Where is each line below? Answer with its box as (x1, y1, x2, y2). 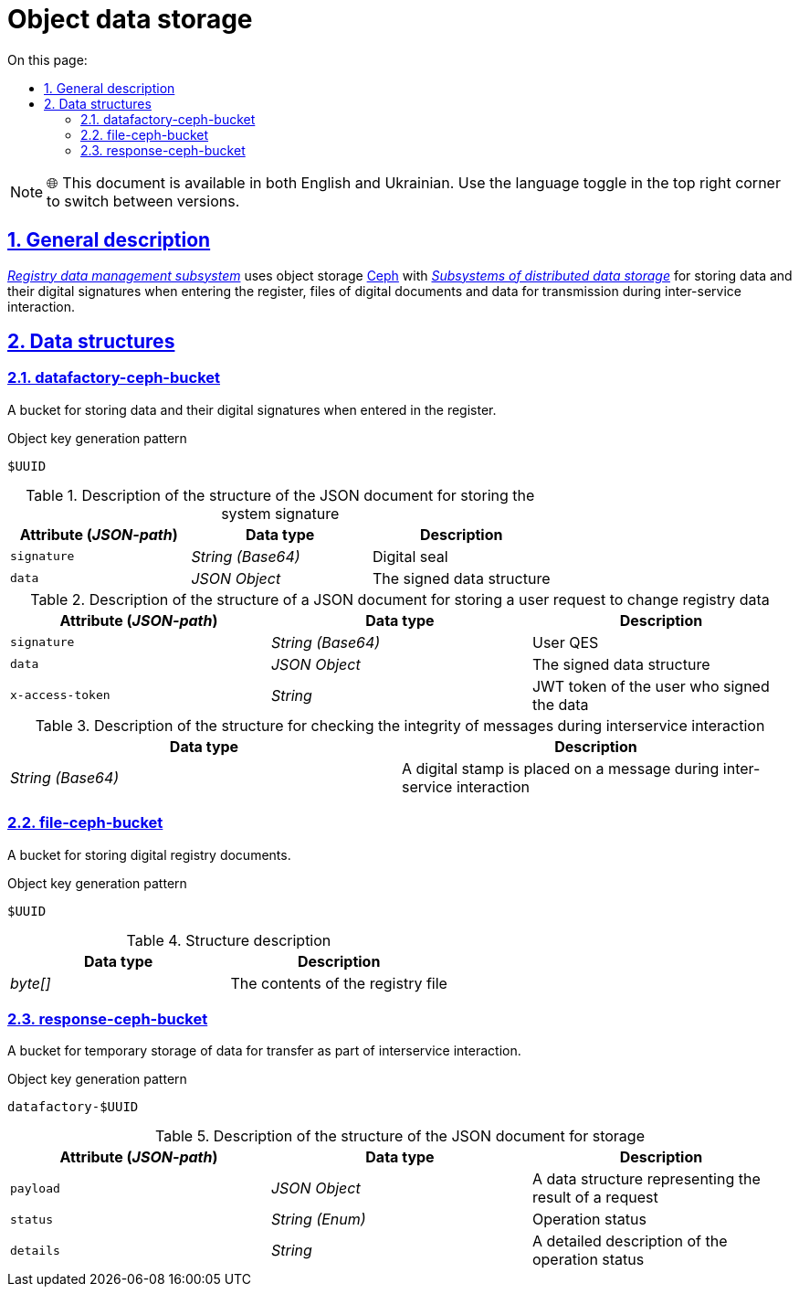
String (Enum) (270, 1210, 366, 1229)
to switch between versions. (47, 191, 240, 210)
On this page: (7, 51, 88, 68)
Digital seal (372, 546, 448, 566)
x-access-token (10, 688, 110, 703)
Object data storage (7, 4, 253, 35)
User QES (531, 632, 599, 652)
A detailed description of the (531, 1232, 728, 1251)
